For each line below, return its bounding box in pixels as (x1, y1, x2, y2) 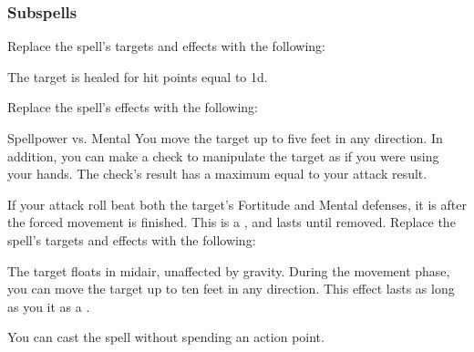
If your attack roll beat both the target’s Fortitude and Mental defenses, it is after (7, 194, 467, 213)
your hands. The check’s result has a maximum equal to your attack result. (7, 164, 428, 183)
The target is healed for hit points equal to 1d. (7, 67, 268, 86)
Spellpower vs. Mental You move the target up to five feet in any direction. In (7, 129, 443, 147)
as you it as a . (7, 296, 90, 316)
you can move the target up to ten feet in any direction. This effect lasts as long (7, 279, 455, 298)
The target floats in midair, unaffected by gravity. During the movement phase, (7, 261, 450, 280)
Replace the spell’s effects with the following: (7, 98, 258, 117)
